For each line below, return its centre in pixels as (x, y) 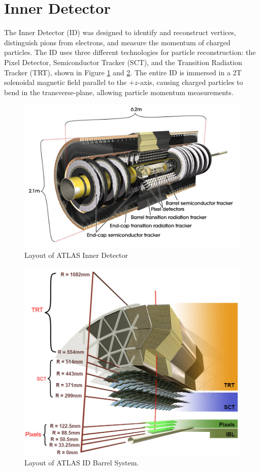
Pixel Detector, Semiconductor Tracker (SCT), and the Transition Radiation (123, 62)
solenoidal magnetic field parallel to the (66, 82)
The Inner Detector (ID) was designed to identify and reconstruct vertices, (120, 32)
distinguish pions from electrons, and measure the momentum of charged (117, 42)
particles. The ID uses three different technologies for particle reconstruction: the (130, 52)
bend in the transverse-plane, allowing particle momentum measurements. (119, 92)
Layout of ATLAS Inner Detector (76, 255)
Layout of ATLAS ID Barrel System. (82, 463)
